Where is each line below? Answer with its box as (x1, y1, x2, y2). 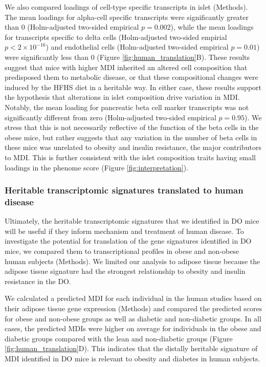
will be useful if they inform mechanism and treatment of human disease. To (5, 225, 244, 236)
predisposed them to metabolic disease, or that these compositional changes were (5, 72, 258, 82)
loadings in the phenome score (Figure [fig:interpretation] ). (5, 162, 189, 172)
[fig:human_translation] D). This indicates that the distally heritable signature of (5, 343, 258, 354)
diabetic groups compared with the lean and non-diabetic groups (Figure (5, 333, 233, 343)
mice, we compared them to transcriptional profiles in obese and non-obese (5, 246, 239, 256)
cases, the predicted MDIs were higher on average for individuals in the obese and (5, 323, 261, 334)
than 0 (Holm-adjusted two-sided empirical (5, 21, 139, 32)
